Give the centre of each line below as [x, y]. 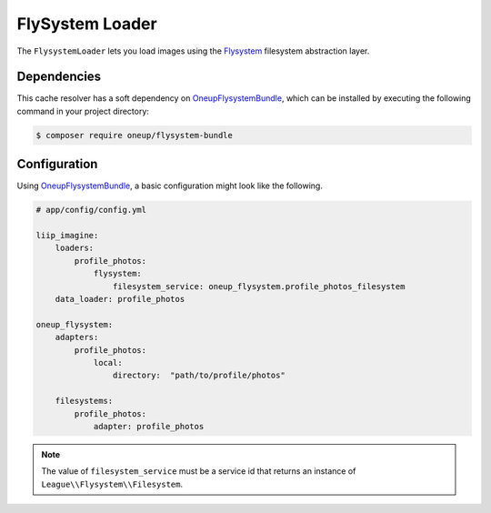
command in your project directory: [83, 111]
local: [108, 362]
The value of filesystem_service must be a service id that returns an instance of [199, 471]
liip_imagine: [67, 236]
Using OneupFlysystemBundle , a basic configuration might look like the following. [170, 186]
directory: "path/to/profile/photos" [199, 376]
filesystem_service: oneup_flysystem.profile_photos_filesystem [259, 286]
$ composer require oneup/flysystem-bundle [135, 135]
